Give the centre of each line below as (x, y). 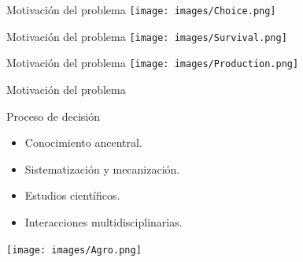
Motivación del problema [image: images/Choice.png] (141, 9)
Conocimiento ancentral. (83, 142)
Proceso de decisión (53, 116)
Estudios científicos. (72, 195)
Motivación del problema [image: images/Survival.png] (147, 36)
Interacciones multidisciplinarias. (103, 221)
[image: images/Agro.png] (74, 250)
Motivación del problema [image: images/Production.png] (153, 63)
